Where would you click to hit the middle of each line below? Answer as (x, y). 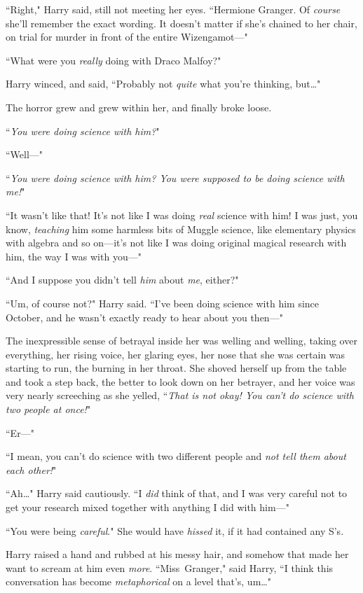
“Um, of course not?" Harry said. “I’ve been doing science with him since (163, 303)
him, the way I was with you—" (74, 256)
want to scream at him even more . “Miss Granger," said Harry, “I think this (170, 567)
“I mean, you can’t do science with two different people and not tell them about (176, 456)
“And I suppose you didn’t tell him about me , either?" (122, 280)
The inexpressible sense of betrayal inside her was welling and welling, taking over (181, 341)
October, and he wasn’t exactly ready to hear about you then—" (144, 317)
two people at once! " (48, 409)
